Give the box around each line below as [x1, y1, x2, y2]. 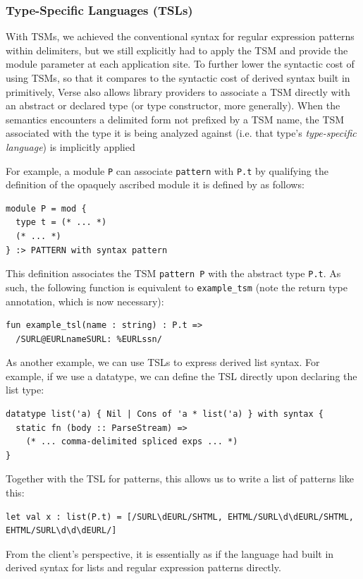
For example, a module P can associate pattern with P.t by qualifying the [6, 163, 328, 178]
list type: [6, 382, 44, 397]
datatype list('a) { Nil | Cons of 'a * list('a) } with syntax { [6, 409, 324, 420]
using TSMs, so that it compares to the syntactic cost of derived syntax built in [6, 71, 350, 85]
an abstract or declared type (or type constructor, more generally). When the [6, 98, 340, 113]
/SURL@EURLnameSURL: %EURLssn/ [16, 334, 162, 344]
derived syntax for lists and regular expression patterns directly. [6, 560, 281, 575]
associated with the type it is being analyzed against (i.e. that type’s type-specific [6, 126, 357, 140]
